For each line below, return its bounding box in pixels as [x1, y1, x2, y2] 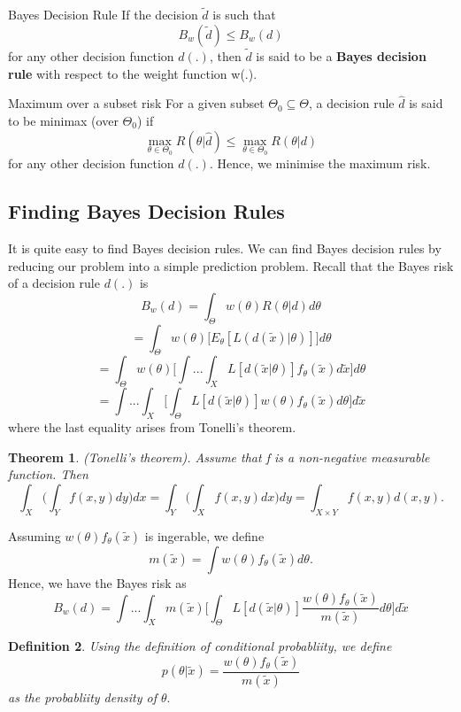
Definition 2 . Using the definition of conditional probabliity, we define [8, 637, 392, 655]
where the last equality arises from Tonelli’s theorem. [8, 418, 296, 437]
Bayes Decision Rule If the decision [8, 5, 198, 24]
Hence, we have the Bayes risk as [8, 573, 187, 592]
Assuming [8, 526, 61, 545]
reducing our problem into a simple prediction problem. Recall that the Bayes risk [8, 256, 454, 275]
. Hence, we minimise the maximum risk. [209, 154, 431, 173]
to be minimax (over [8, 112, 119, 130]
